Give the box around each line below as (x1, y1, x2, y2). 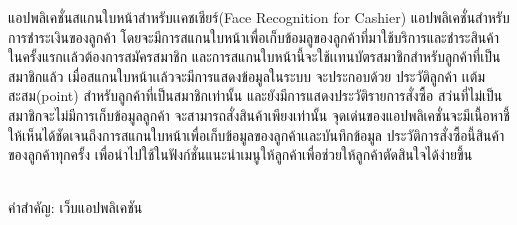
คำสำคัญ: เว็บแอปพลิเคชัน (8, 197, 143, 218)
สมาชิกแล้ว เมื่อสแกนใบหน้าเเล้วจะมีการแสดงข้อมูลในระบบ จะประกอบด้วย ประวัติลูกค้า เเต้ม (8, 65, 485, 86)
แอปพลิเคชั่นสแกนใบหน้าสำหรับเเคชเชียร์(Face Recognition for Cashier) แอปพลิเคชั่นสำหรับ (8, 7, 510, 27)
